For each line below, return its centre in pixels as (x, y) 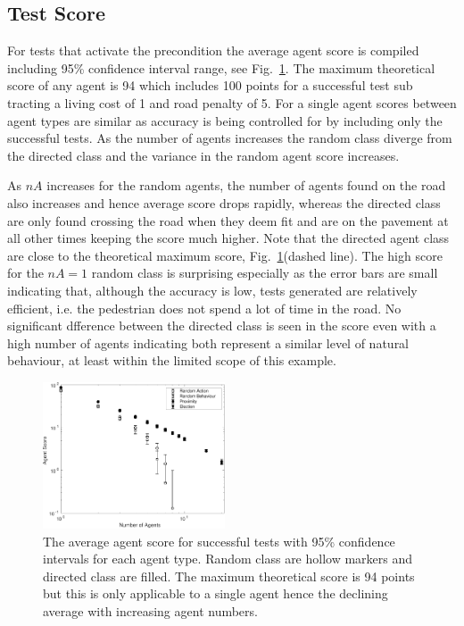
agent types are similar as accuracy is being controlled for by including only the (225, 120)
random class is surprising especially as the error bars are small (265, 273)
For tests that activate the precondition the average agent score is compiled (213, 50)
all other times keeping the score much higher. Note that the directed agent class (228, 238)
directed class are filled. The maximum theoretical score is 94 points (229, 576)
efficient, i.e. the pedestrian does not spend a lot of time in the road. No (204, 308)
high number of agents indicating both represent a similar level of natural (208, 342)
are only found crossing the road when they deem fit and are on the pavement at (228, 220)
